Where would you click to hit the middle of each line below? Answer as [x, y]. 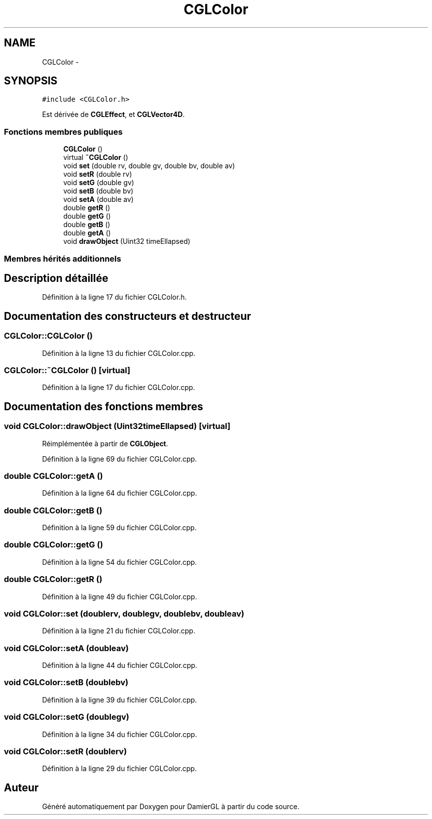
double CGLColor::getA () [54, 476]
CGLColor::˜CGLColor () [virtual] [67, 370]
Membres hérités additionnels [63, 258]
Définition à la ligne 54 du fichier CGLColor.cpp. [120, 562]
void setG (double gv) [99, 183]
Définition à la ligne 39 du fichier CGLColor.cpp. [120, 700]
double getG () [87, 216]
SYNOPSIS [31, 81]
